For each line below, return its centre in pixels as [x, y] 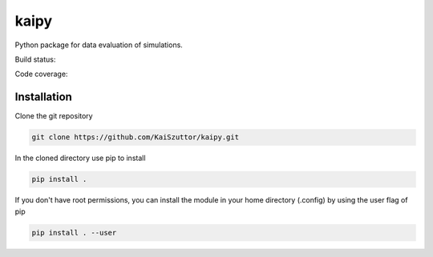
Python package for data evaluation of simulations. [99, 45]
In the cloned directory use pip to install [80, 158]
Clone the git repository [54, 116]
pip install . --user [74, 233]
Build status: [35, 59]
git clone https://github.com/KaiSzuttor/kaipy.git [136, 137]
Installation [43, 97]
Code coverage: [41, 74]
